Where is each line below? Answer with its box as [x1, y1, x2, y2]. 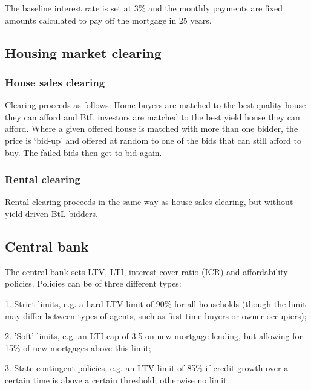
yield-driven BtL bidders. [5, 207, 98, 219]
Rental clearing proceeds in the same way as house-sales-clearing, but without [5, 195, 293, 208]
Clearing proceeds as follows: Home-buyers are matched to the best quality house [5, 99, 306, 111]
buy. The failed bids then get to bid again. [5, 146, 162, 158]
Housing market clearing [5, 43, 162, 62]
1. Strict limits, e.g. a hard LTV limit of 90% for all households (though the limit [5, 297, 306, 310]
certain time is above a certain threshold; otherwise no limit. [5, 373, 229, 386]
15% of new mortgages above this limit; [5, 341, 151, 354]
